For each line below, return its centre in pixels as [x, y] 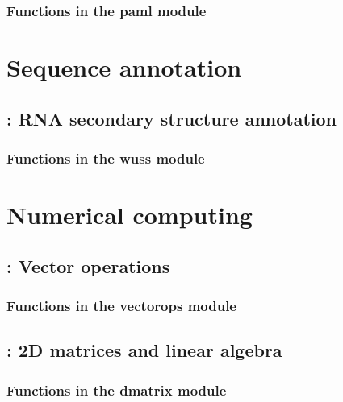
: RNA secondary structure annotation [172, 118]
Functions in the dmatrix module [117, 390]
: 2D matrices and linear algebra [144, 350]
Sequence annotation [124, 67]
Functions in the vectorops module [121, 305]
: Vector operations [88, 265]
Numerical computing [130, 215]
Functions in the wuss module [106, 157]
